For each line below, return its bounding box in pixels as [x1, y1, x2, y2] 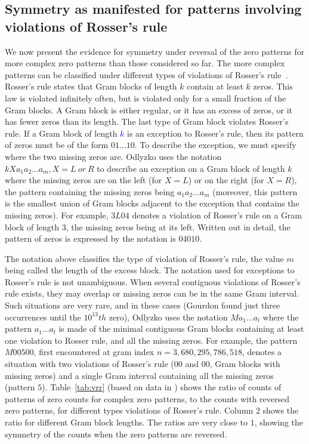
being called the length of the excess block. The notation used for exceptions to [5, 264, 295, 276]
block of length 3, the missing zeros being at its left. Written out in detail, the [5, 220, 291, 233]
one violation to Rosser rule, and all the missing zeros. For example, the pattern [5, 334, 298, 346]
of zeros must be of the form [5, 138, 109, 151]
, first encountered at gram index [33, 346, 154, 358]
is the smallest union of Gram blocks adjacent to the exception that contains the [5, 197, 299, 209]
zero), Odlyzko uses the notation [109, 310, 228, 323]
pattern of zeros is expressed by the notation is [5, 232, 176, 245]
